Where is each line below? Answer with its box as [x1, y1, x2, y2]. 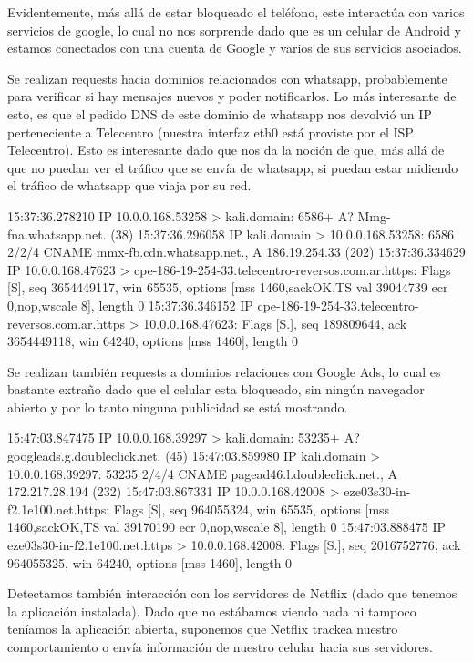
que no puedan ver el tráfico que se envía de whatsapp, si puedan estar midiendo [7, 158, 458, 177]
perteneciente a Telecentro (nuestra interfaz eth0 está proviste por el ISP [7, 122, 414, 141]
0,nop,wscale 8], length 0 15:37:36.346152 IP [7, 295, 253, 314]
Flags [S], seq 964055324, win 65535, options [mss [113, 499, 390, 518]
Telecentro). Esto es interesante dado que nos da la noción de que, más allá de [7, 140, 445, 159]
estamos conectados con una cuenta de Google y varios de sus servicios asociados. [7, 38, 462, 57]
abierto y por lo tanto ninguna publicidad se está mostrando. [7, 397, 348, 416]
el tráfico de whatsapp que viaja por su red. [7, 176, 252, 195]
